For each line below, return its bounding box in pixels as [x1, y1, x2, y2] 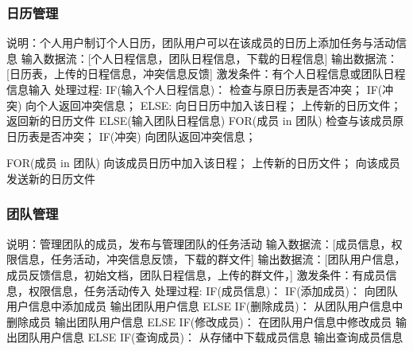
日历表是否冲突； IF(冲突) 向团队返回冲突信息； [6, 127, 257, 144]
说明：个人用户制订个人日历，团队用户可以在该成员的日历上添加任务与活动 [6, 34, 396, 51]
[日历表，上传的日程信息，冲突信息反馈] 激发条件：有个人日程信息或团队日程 [6, 65, 406, 82]
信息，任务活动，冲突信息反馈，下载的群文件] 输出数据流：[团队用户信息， [17, 251, 406, 267]
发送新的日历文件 [6, 170, 95, 186]
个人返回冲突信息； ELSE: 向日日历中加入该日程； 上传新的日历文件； [37, 96, 402, 113]
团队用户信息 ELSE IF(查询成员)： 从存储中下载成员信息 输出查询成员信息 [17, 329, 403, 345]
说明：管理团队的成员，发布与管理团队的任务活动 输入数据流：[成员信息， [6, 235, 392, 252]
